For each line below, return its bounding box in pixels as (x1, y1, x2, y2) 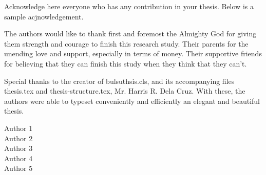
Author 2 (4, 133, 33, 143)
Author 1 (4, 122, 33, 133)
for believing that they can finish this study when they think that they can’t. (4, 58, 247, 69)
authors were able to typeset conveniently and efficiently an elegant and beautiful (4, 95, 260, 106)
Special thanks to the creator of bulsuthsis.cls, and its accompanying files (4, 75, 235, 86)
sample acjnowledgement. (4, 11, 84, 21)
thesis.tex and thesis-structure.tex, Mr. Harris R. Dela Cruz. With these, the (4, 85, 245, 96)
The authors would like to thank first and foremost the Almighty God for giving (4, 28, 257, 39)
